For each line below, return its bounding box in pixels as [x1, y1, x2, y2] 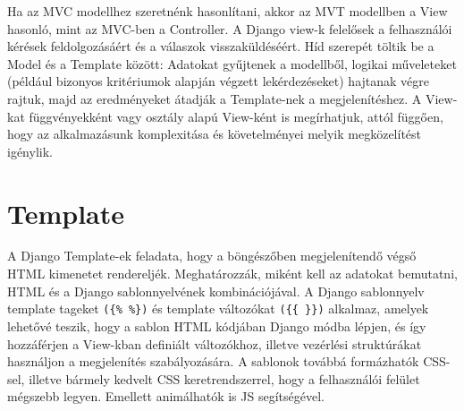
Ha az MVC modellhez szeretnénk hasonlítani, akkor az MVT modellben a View [7, 2, 448, 20]
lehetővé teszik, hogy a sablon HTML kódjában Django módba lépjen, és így [7, 316, 426, 335]
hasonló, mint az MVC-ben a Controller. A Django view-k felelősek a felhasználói [7, 19, 452, 38]
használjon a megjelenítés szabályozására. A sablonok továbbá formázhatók [7, 352, 419, 371]
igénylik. [7, 141, 53, 160]
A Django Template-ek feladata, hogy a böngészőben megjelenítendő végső [7, 246, 417, 265]
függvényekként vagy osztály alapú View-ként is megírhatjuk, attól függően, [29, 107, 443, 125]
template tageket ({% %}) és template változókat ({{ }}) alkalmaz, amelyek [7, 299, 429, 318]
